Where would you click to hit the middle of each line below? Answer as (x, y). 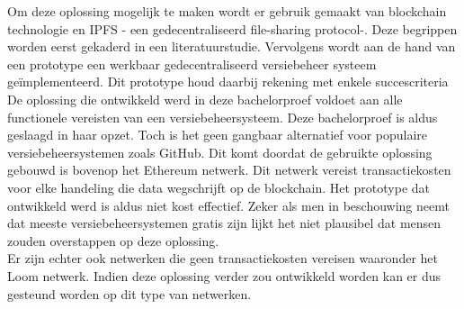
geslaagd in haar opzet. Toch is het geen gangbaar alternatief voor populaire (218, 135)
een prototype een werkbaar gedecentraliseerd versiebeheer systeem (192, 64)
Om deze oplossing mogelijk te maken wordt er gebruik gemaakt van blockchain (227, 11)
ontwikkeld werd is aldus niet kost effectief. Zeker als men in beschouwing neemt (228, 205)
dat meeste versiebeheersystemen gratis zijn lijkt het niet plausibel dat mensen (224, 223)
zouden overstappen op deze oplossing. (113, 240)
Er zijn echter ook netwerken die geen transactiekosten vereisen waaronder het (223, 258)
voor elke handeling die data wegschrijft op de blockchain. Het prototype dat (219, 187)
